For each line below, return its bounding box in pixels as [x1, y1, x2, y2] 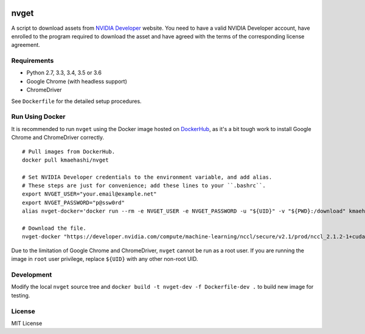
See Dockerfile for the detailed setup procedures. [11, 98, 142, 105]
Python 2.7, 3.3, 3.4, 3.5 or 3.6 [26, 69, 102, 76]
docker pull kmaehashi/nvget [22, 156, 109, 163]
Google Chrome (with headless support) [26, 77, 128, 85]
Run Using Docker [11, 113, 66, 121]
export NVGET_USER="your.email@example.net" [22, 191, 158, 197]
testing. [11, 291, 30, 299]
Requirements [11, 57, 54, 65]
